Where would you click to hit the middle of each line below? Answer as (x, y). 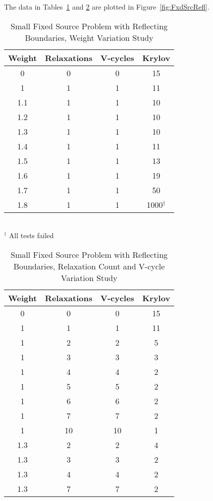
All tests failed (31, 235)
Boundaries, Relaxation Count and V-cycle (89, 266)
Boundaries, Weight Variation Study (89, 37)
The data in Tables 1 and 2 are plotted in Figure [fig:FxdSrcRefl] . (107, 7)
